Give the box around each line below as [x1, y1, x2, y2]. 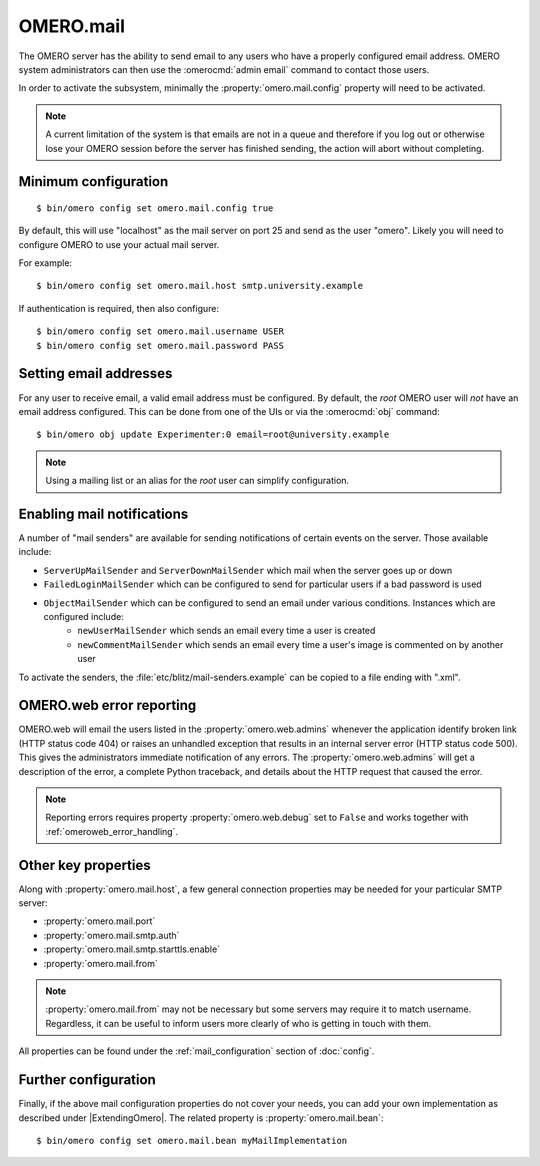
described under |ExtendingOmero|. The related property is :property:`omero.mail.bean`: [18, 1111, 384, 1124]
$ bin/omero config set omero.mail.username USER [36, 326, 285, 337]
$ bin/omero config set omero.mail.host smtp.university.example [36, 280, 364, 292]
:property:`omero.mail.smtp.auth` [43, 929, 180, 941]
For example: [18, 257, 73, 269]
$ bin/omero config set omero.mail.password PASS [36, 340, 285, 351]
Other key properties [18, 856, 152, 874]
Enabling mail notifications [18, 505, 189, 522]
